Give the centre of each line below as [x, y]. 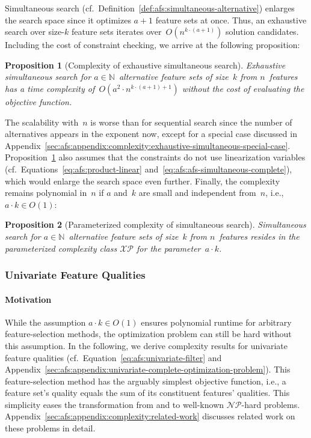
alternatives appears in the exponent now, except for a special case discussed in [151, 134]
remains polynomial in [46, 193]
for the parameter [169, 248]
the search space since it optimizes [68, 20]
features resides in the [259, 236]
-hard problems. [271, 404]
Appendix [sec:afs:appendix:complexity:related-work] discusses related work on [150, 416]
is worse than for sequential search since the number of [191, 122]
